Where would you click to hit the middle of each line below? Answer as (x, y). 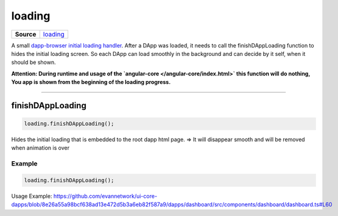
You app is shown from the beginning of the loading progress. (91, 82)
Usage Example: (32, 196)
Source (26, 34)
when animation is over (40, 148)
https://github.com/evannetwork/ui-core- (105, 196)
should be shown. (33, 62)
